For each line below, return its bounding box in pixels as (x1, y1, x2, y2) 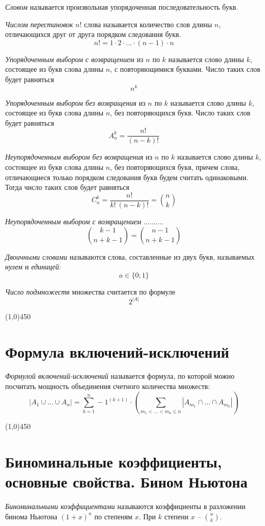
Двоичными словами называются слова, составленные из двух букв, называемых (5, 251, 255, 262)
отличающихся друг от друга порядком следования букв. (5, 29, 181, 40)
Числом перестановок (5, 18, 73, 29)
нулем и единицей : (5, 261, 61, 272)
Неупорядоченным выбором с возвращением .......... (5, 216, 164, 226)
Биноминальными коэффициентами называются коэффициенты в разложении (5, 501, 246, 512)
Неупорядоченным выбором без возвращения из (5, 151, 152, 162)
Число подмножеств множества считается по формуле (5, 286, 175, 297)
